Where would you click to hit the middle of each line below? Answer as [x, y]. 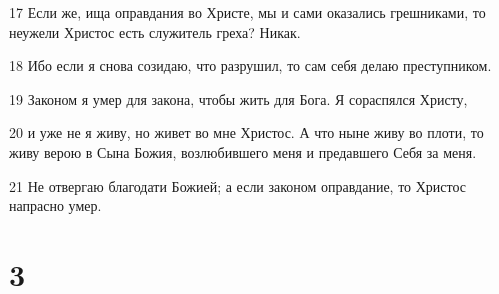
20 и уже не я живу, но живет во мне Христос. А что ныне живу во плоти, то [246, 132]
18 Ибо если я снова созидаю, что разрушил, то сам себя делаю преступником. [250, 65]
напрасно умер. [55, 205]
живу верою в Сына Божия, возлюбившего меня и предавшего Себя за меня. [243, 151]
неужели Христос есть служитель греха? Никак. [155, 31]
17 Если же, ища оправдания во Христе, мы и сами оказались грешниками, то [247, 12]
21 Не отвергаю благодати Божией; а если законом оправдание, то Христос [238, 185]
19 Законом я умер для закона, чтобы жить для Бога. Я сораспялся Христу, [238, 98]
